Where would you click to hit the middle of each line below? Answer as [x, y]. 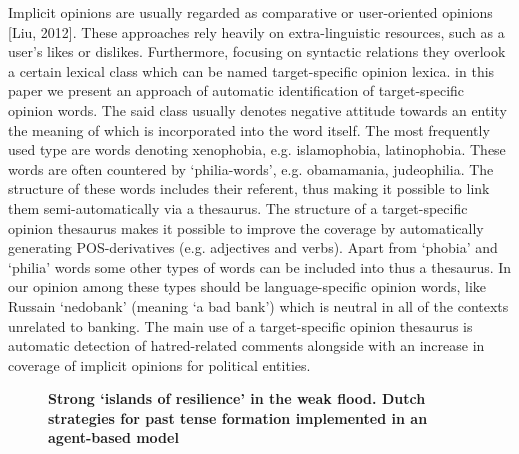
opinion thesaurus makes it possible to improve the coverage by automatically [246, 227]
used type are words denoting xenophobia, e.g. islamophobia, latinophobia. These [257, 149]
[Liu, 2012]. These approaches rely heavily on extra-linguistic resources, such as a [256, 31]
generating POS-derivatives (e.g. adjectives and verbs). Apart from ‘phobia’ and [253, 247]
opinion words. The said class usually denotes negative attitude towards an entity [257, 109]
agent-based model [113, 437]
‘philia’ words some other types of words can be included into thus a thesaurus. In [260, 266]
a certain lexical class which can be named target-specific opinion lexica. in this [251, 70]
